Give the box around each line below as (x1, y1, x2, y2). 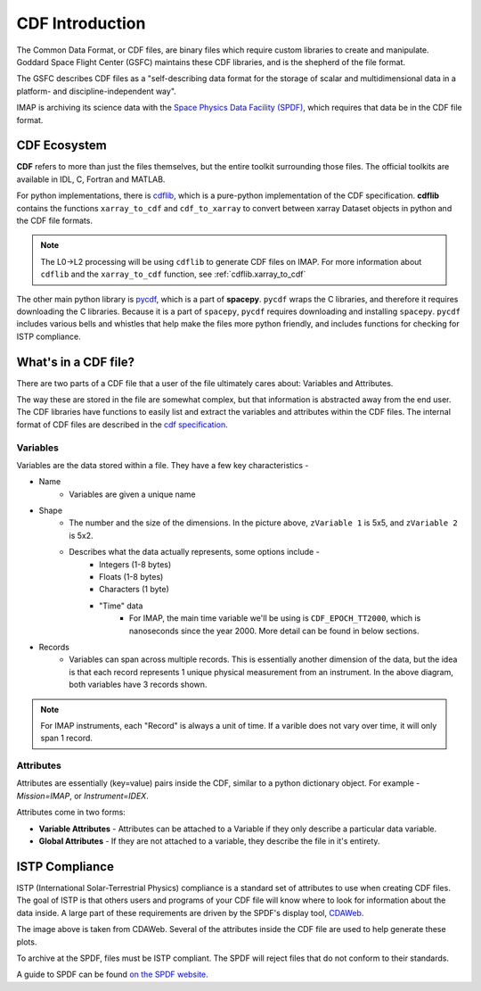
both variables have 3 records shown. (69, 679, 208, 690)
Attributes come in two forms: (16, 807, 126, 818)
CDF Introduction (16, 13, 146, 33)
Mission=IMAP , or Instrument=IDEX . (16, 790, 149, 801)
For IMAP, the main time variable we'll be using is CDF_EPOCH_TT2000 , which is (129, 613, 421, 624)
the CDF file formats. (16, 215, 94, 226)
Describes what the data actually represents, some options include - (69, 547, 320, 557)
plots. (16, 937, 37, 947)
